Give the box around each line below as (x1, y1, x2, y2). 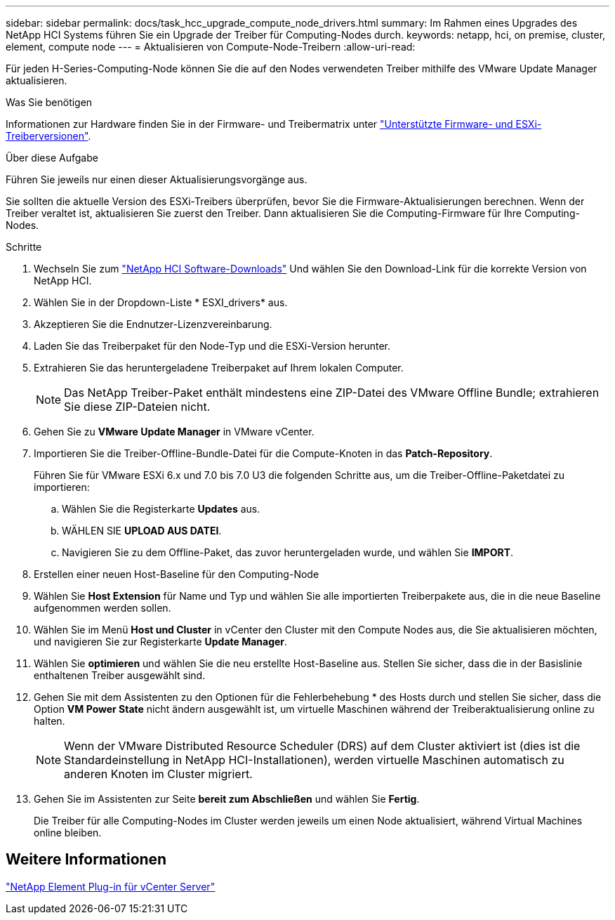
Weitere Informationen (6, 850, 167, 869)
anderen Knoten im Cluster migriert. (64, 767, 253, 781)
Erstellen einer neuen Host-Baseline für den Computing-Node (34, 568, 319, 580)
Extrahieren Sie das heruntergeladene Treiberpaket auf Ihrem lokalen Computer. (34, 362, 404, 374)
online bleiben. (34, 827, 102, 839)
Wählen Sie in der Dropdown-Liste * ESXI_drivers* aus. (34, 296, 288, 308)
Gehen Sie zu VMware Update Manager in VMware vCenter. (34, 426, 315, 438)
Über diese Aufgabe (6, 152, 98, 164)
